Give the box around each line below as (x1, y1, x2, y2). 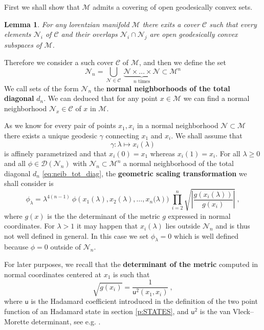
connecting (105, 130, 139, 140)
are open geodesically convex (149, 29, 238, 39)
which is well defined (174, 230, 239, 241)
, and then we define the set (139, 56, 226, 67)
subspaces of (4, 39, 42, 50)
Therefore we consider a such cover (4, 56, 114, 67)
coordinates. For (4, 220, 55, 231)
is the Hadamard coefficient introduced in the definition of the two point (31, 296, 258, 306)
